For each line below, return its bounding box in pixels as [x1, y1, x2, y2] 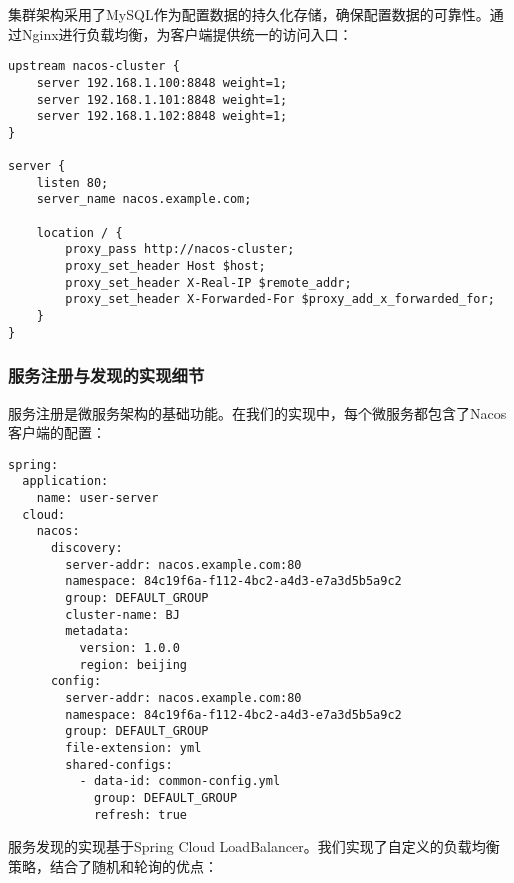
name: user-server [36, 491, 159, 506]
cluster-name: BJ [65, 607, 180, 622]
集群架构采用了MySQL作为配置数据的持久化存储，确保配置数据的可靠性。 [8, 4, 490, 24]
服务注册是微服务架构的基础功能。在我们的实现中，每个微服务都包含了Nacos [8, 402, 507, 423]
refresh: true [93, 807, 187, 822]
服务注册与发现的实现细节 [8, 363, 205, 388]
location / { [36, 225, 123, 240]
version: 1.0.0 [79, 640, 180, 655]
